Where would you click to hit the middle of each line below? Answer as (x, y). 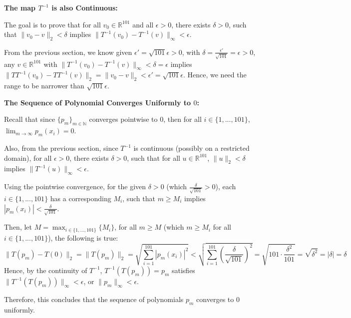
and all (143, 24)
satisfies (183, 270)
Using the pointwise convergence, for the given (75, 186)
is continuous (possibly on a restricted (191, 148)
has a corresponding (81, 198)
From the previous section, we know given (68, 52)
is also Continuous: (85, 7)
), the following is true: (83, 237)
